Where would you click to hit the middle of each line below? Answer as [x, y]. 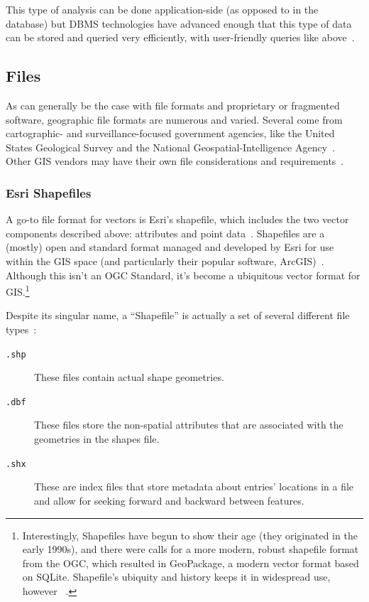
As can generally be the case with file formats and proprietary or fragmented [173, 105]
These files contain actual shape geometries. [129, 377]
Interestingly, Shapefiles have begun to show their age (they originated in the [190, 535]
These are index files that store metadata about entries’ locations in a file [194, 487]
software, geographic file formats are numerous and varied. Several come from [174, 119]
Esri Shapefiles [49, 192]
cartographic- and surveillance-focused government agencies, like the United [170, 133]
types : [21, 329]
